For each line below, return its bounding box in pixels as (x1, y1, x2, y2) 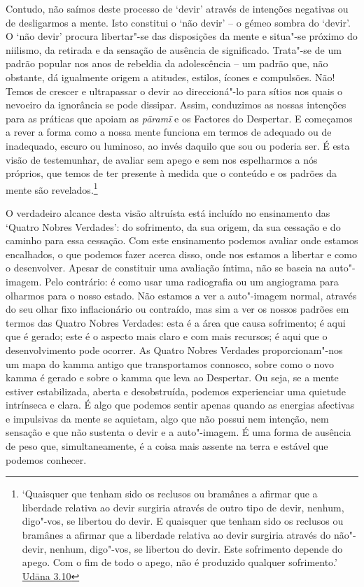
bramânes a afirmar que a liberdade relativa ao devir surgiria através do (22, 528, 331, 542)
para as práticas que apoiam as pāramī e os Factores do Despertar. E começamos (6, 111, 353, 125)
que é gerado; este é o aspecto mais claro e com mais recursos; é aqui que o (6, 329, 328, 344)
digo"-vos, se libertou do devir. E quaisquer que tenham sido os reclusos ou (22, 514, 344, 528)
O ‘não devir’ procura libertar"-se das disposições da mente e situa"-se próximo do (6, 29, 358, 43)
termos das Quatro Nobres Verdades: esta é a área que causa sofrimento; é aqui (6, 315, 346, 330)
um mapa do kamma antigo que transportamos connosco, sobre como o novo (6, 356, 334, 371)
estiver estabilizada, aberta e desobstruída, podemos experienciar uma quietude (6, 383, 346, 398)
